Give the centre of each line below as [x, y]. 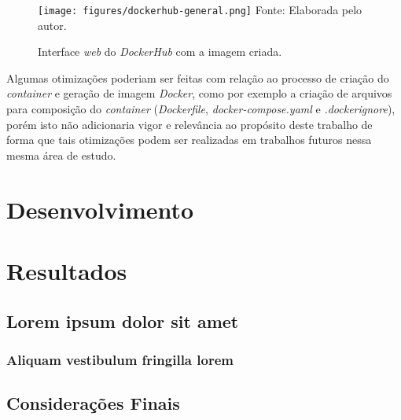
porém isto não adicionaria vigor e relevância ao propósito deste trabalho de [189, 124]
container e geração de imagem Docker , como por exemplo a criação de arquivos [199, 93]
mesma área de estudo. [61, 155]
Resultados [67, 270]
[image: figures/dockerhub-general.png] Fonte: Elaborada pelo [200, 9]
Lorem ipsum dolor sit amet [123, 321]
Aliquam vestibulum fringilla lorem [120, 359]
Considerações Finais [93, 403]
